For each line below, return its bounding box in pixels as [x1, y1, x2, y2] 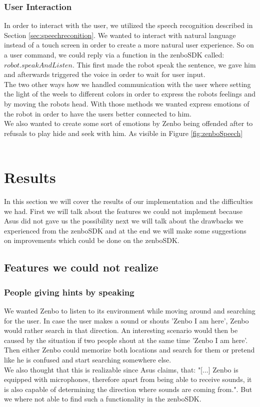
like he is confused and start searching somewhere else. [4, 354, 171, 364]
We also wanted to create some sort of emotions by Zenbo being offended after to [4, 118, 253, 128]
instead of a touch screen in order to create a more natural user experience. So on [4, 39, 254, 50]
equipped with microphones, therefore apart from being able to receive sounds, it [4, 374, 252, 384]
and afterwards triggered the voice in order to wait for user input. [4, 69, 205, 79]
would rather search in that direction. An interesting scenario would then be [4, 325, 238, 335]
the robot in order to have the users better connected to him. [4, 108, 191, 118]
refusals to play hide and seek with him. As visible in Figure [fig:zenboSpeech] [4, 127, 243, 138]
